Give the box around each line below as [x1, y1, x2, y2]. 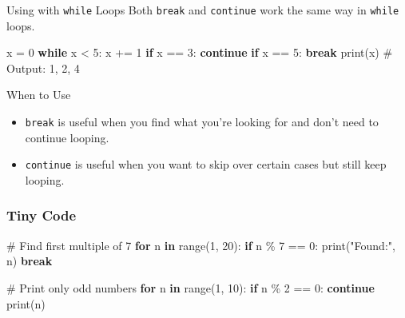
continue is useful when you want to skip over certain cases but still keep [25, 156, 387, 173]
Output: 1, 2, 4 [6, 59, 80, 76]
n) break [6, 252, 53, 269]
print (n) [6, 295, 46, 312]
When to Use [6, 86, 71, 103]
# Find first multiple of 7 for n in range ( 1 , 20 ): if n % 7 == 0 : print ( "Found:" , [6, 237, 395, 253]
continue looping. [25, 129, 109, 145]
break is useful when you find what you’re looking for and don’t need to [25, 113, 379, 130]
